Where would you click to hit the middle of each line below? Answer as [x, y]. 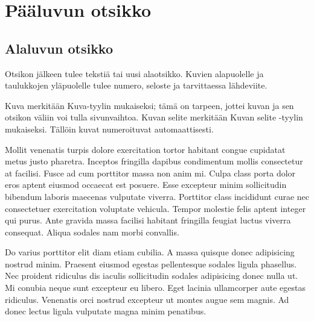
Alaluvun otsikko [59, 48]
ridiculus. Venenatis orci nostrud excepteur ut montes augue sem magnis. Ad [147, 299]
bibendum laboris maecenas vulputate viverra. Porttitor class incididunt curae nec [157, 196]
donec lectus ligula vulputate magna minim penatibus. [106, 311]
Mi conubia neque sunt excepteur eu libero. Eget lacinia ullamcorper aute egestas [155, 288]
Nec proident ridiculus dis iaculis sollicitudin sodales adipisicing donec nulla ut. [152, 276]
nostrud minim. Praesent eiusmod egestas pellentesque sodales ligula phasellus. [151, 263]
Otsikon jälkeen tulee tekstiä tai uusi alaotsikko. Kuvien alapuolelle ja [134, 73]
